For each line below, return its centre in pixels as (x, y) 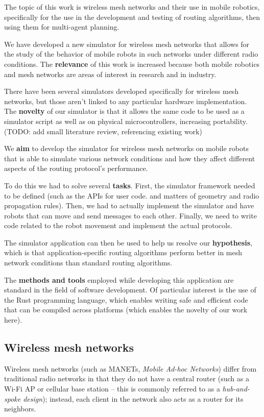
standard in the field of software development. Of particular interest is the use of (130, 290)
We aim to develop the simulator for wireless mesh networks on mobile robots (126, 148)
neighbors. (20, 409)
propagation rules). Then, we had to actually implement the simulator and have (129, 205)
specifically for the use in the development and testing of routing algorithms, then (132, 17)
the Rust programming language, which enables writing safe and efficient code (126, 299)
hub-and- (236, 389)
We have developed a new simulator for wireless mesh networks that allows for (127, 44)
